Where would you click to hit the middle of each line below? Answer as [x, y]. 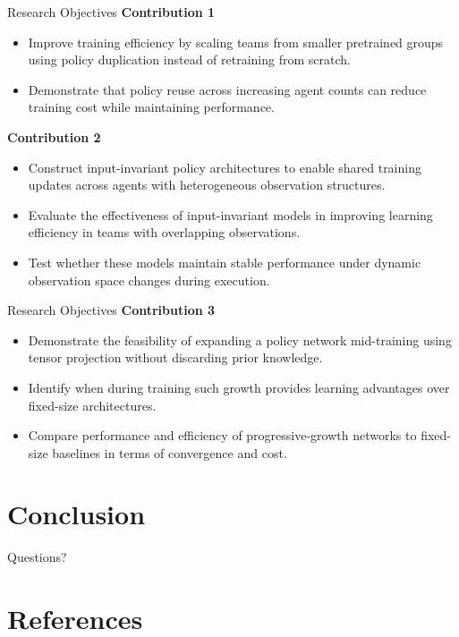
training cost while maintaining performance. [151, 107]
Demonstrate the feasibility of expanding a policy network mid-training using [240, 340]
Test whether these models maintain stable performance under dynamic [225, 262]
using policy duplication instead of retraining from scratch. [189, 59]
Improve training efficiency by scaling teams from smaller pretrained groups [236, 42]
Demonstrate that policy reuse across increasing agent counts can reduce [227, 89]
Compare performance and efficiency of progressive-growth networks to [222, 435]
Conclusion [76, 514]
